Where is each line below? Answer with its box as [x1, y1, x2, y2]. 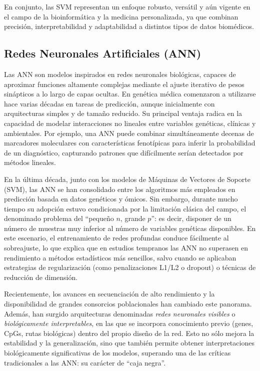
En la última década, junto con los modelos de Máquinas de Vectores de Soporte [4, 173, 250, 184]
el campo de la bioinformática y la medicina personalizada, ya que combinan [4, 11, 238, 21]
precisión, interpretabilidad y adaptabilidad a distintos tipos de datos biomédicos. [4, 21, 254, 31]
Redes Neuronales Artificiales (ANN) [4, 45, 201, 61]
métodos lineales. [4, 157, 56, 167]
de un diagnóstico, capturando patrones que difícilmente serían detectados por [4, 147, 243, 157]
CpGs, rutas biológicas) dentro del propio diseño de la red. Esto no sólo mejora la [4, 327, 254, 338]
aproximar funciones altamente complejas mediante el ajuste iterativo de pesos [4, 78, 244, 89]
